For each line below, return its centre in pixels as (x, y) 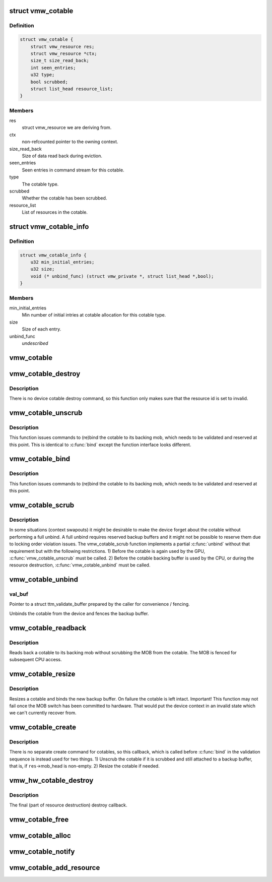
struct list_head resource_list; (72, 89)
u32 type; (43, 75)
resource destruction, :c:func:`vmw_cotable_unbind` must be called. (80, 565)
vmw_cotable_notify (42, 852)
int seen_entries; (53, 68)
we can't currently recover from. (43, 713)
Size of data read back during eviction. (62, 156)
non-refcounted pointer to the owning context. (70, 142)
